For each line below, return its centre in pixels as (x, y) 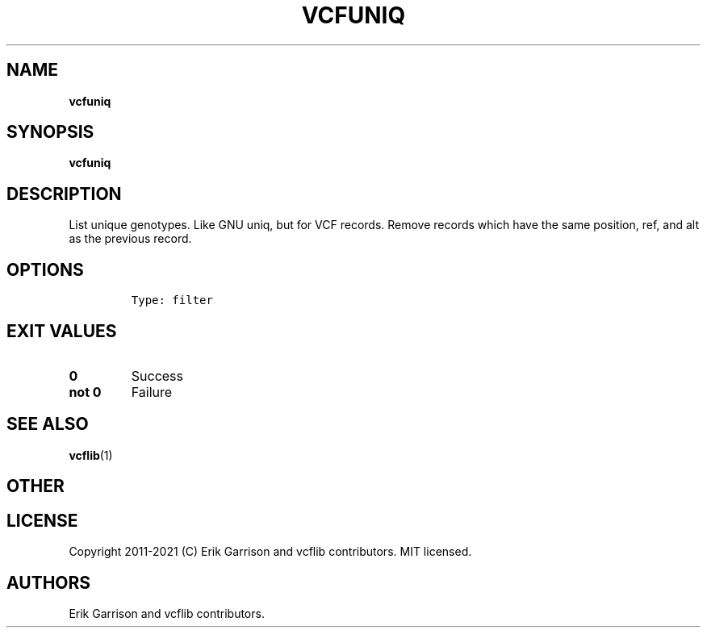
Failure (152, 392)
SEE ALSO (48, 424)
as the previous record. (130, 239)
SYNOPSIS (50, 132)
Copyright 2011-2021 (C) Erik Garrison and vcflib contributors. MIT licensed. (270, 552)
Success (157, 375)
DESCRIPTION (64, 194)
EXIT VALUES (62, 331)
